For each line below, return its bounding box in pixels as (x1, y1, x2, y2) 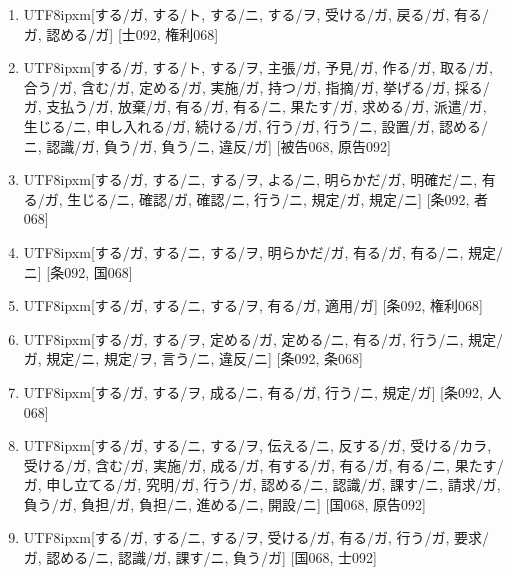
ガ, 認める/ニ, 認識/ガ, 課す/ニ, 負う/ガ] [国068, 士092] (23, 547, 377, 568)
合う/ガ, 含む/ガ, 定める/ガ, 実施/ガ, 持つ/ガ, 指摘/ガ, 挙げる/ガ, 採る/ (23, 76, 490, 97)
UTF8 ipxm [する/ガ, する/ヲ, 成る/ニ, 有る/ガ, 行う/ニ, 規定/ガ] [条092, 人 (23, 381, 502, 402)
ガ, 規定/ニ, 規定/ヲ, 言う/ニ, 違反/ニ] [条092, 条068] (23, 348, 363, 369)
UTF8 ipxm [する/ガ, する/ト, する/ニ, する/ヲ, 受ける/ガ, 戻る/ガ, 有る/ (23, 4, 490, 24)
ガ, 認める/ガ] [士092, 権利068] (23, 23, 219, 44)
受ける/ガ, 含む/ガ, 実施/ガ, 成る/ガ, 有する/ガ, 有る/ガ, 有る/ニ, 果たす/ (23, 454, 504, 475)
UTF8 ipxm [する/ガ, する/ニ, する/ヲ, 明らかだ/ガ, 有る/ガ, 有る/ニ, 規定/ (23, 241, 504, 262)
